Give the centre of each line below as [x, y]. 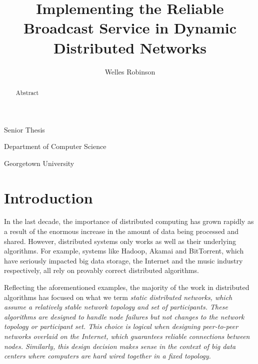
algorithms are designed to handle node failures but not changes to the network [124, 316]
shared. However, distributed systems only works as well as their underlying [120, 241]
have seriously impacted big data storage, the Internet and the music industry [123, 260]
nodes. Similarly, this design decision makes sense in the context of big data [120, 346]
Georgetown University [39, 163]
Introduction [48, 197]
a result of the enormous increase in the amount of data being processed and [121, 231]
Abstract [27, 92]
